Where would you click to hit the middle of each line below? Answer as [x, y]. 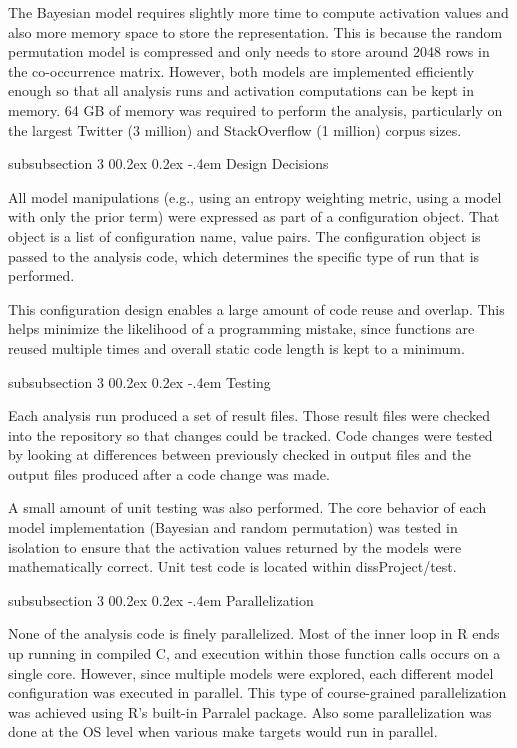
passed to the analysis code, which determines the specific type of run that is [244, 255]
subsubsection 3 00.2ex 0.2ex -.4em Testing [139, 381]
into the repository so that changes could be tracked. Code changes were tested [250, 434]
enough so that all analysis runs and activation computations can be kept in [241, 90]
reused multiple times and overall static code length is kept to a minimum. [236, 347]
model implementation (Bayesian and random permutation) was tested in [233, 527]
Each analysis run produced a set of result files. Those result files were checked [249, 415]
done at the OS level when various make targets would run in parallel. [223, 731]
